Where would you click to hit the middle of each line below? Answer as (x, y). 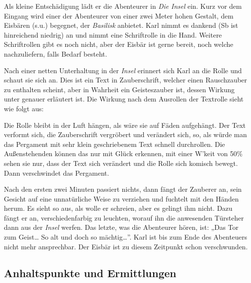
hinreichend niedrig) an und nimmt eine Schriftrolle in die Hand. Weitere (113, 34)
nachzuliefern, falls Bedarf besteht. (56, 53)
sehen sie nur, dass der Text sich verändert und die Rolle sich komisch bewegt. (121, 163)
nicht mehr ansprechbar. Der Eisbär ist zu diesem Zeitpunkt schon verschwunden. (126, 246)
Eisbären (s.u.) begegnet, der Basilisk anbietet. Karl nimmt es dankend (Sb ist (121, 25)
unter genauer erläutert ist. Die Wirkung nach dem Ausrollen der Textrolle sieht (124, 99)
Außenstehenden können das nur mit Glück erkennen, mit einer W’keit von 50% (123, 153)
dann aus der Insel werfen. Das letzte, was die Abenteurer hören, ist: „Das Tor (121, 227)
